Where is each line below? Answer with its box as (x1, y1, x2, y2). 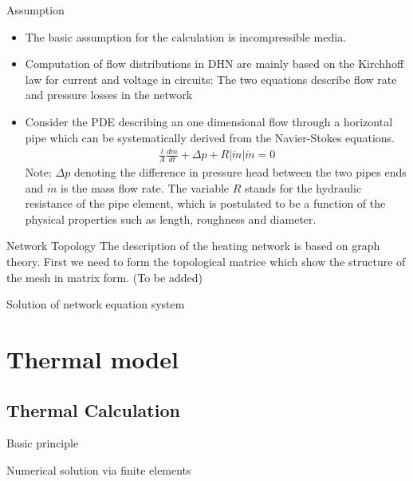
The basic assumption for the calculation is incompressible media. (25, 28, 347, 45)
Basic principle (6, 435, 79, 451)
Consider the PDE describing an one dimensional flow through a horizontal (25, 113, 393, 129)
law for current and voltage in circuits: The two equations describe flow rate (25, 70, 397, 87)
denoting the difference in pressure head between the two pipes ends (73, 164, 407, 181)
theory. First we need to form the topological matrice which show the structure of (6, 253, 406, 270)
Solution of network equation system (6, 296, 185, 312)
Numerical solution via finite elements (6, 462, 191, 479)
